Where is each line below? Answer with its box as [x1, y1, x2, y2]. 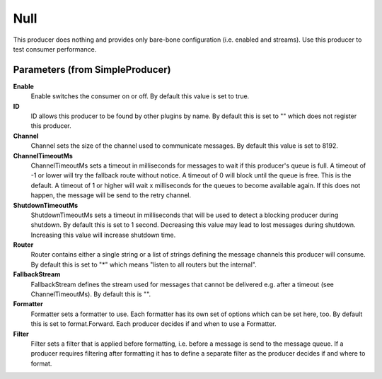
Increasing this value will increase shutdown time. [30, 231, 176, 239]
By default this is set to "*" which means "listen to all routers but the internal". [30, 260, 257, 269]
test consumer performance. [13, 45, 97, 53]
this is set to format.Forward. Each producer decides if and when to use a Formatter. [30, 320, 277, 328]
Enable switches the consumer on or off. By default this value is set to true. [30, 92, 250, 100]
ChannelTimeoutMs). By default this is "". [30, 290, 151, 298]
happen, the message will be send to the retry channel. [30, 191, 192, 199]
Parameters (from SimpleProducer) [13, 64, 171, 76]
